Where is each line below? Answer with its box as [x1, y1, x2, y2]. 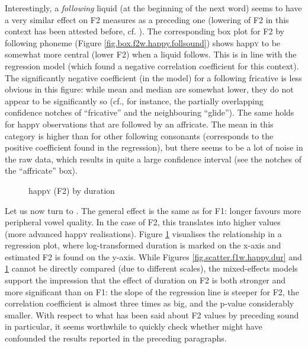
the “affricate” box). [5, 164, 78, 177]
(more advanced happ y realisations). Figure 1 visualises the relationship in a [5, 227, 282, 240]
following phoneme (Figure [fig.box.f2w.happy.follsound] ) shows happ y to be [5, 36, 281, 49]
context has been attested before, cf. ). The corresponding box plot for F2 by [5, 25, 284, 37]
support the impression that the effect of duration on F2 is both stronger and [5, 274, 286, 286]
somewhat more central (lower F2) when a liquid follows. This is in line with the [5, 48, 297, 60]
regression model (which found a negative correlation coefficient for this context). [5, 59, 299, 72]
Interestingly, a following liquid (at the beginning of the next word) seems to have [5, 2, 302, 14]
